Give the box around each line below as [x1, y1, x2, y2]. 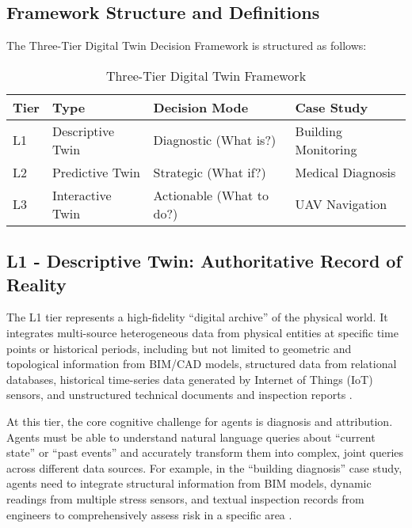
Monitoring [295, 139, 357, 158]
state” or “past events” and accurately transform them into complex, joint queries [6, 444, 404, 461]
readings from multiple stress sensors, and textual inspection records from [6, 490, 364, 507]
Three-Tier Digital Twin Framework [105, 66, 307, 85]
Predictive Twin [51, 162, 140, 181]
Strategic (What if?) [153, 162, 266, 181]
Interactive [51, 185, 112, 204]
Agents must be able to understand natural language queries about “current [6, 428, 376, 445]
